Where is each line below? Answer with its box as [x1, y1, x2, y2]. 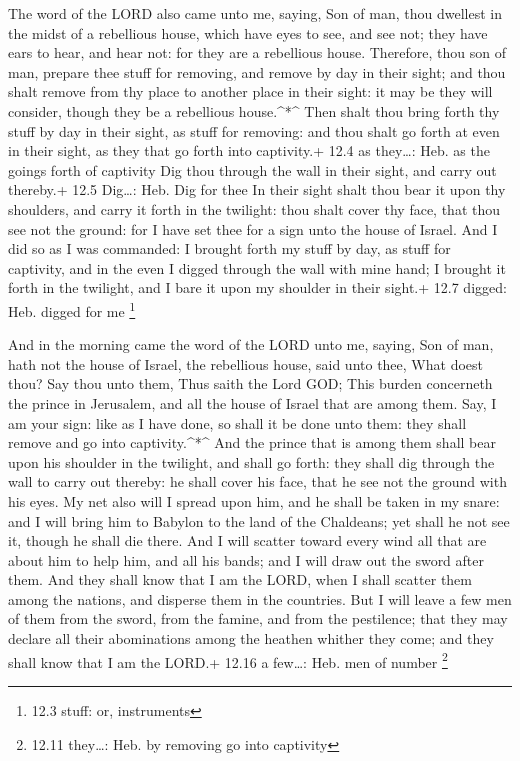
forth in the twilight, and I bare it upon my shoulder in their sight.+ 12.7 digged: [8, 277, 507, 298]
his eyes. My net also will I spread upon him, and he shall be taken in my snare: [8, 490, 500, 511]
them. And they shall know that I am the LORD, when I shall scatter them [8, 569, 472, 590]
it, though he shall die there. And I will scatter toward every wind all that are [8, 530, 487, 551]
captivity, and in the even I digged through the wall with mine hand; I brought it [8, 257, 506, 278]
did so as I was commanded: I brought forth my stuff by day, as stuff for [8, 238, 451, 259]
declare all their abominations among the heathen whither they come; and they [8, 628, 494, 649]
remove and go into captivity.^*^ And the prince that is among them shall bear [8, 432, 496, 453]
